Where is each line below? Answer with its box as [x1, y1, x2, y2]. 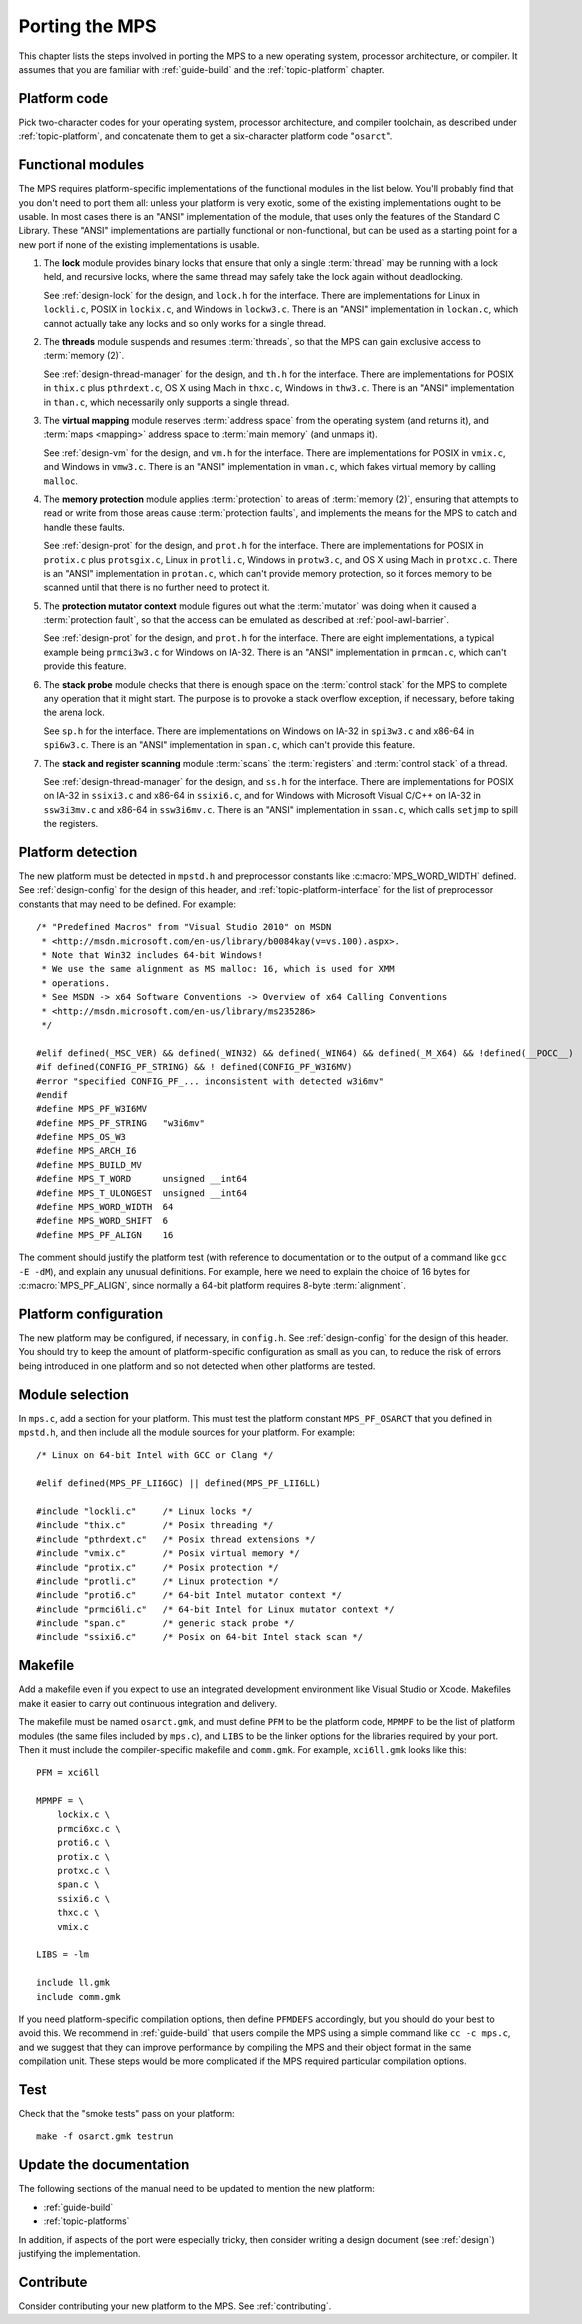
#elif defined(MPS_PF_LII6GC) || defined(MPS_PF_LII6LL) [36, 1478, 322, 1489]
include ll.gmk [36, 1977, 111, 1989]
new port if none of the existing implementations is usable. [18, 238, 260, 250]
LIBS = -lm [36, 1949, 90, 1960]
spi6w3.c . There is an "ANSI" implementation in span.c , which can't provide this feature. [43, 739, 415, 751]
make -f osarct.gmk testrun [36, 2131, 174, 2142]
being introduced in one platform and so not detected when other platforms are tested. [18, 1360, 376, 1372]
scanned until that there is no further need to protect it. [43, 581, 270, 594]
